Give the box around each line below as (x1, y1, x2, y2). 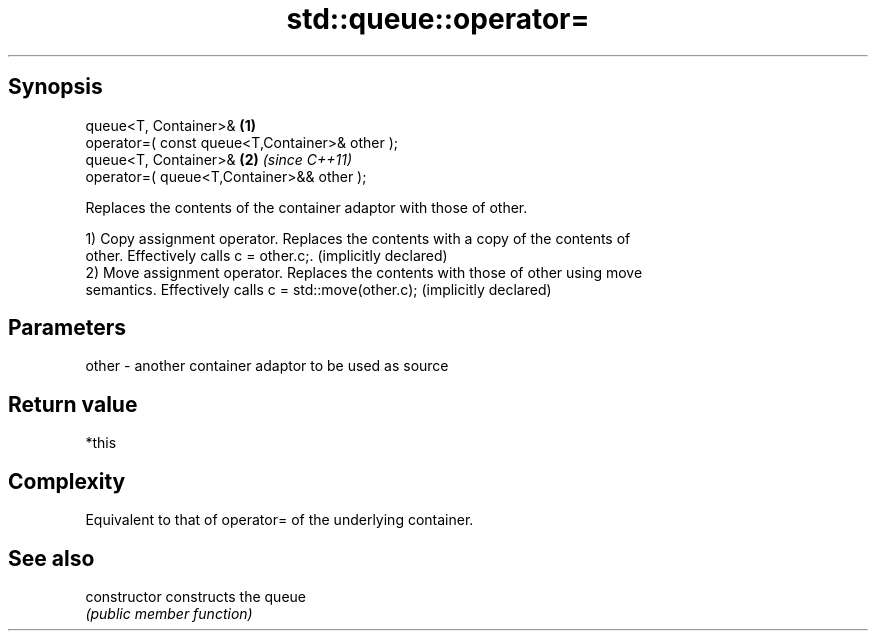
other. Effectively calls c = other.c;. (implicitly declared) (85, 246, 448, 264)
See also (8, 545, 95, 571)
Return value (8, 391, 138, 417)
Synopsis (8, 74, 103, 100)
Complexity (8, 468, 126, 494)
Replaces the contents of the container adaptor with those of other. (85, 198, 528, 216)
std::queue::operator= (286, 2, 590, 36)
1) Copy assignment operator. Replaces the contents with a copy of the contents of (85, 229, 631, 247)
